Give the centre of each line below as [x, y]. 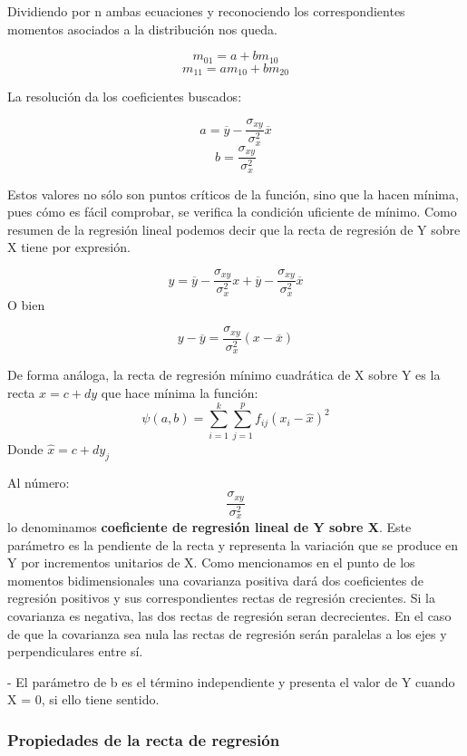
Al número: [39, 482]
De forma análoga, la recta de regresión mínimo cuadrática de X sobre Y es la [224, 375]
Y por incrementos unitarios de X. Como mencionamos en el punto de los [211, 562]
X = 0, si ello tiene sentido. [83, 699]
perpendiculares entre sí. [75, 651]
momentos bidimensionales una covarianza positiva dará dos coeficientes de [216, 580]
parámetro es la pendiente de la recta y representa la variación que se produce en [233, 544]
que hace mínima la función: [180, 393]
